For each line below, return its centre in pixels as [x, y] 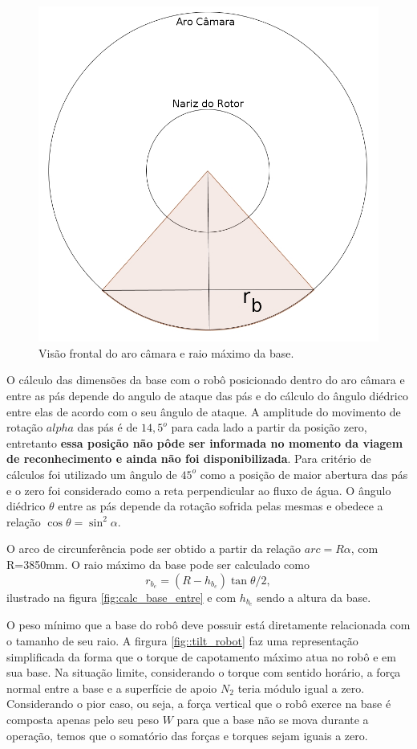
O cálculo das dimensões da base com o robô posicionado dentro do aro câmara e [206, 380]
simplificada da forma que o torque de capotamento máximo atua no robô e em [201, 656]
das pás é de [107, 427]
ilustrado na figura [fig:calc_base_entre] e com [121, 597]
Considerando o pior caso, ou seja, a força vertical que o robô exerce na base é [199, 704]
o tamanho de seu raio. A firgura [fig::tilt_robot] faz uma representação [182, 641]
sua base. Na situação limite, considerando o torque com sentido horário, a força [204, 672]
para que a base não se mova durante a [273, 719]
